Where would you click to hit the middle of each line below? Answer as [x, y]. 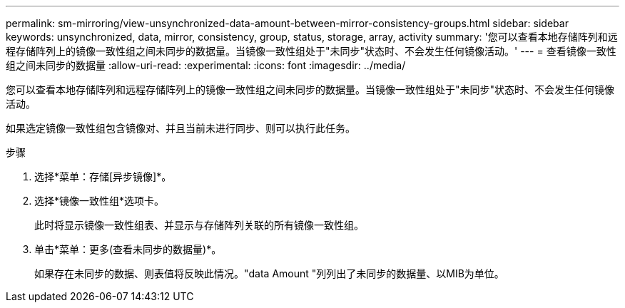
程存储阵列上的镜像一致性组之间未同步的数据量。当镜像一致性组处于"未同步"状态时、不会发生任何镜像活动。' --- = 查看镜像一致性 [311, 51]
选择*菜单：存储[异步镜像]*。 [103, 176]
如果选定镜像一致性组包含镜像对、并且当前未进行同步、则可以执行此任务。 [181, 128]
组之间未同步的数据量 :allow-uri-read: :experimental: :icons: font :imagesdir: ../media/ [206, 65]
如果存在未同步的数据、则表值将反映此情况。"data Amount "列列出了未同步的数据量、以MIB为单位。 [269, 273]
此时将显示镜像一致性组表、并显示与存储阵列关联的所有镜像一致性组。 [199, 225]
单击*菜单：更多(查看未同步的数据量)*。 [128, 249]
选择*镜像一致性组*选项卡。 [100, 201]
